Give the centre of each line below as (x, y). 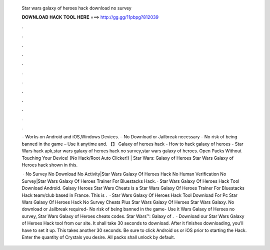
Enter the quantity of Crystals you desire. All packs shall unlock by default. (98, 237)
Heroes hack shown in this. (49, 165)
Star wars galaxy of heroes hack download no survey (77, 8)
